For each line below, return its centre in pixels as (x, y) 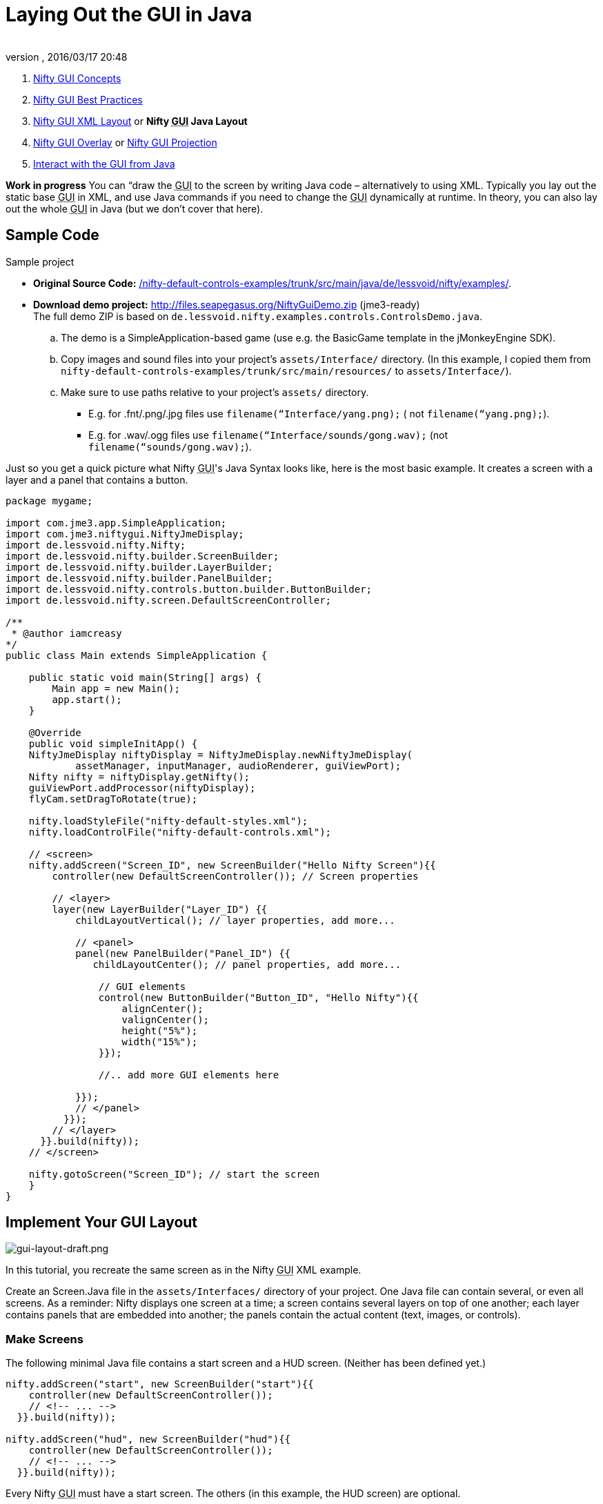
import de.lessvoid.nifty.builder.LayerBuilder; (139, 567)
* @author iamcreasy (67, 633)
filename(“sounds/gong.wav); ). (170, 446)
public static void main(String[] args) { (145, 677)
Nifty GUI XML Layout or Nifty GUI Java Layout (140, 121)
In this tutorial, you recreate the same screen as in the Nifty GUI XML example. (184, 1270)
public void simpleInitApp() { (113, 743)
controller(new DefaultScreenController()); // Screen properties (235, 876)
